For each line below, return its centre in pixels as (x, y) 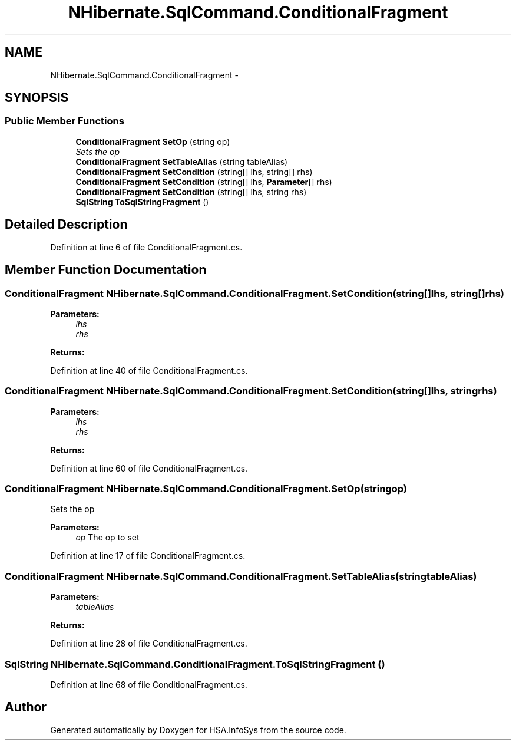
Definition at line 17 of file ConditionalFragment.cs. (148, 556)
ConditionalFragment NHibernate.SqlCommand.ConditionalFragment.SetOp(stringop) (206, 489)
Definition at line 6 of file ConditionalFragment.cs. (146, 247)
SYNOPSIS (37, 98)
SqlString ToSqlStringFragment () (142, 202)
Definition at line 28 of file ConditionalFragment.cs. (149, 644)
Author (26, 707)
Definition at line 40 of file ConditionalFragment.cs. (149, 370)
